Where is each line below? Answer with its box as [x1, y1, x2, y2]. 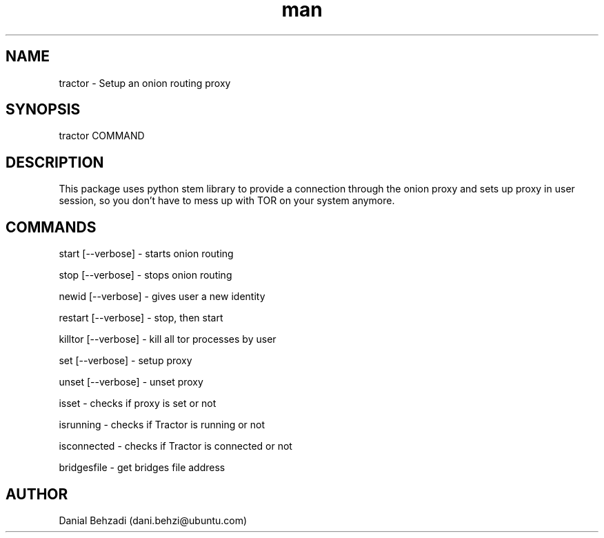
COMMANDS [6, 218, 97, 236]
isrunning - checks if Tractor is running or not [59, 419, 265, 431]
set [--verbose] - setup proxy [59, 355, 192, 367]
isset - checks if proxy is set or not [59, 397, 217, 410]
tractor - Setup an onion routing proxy [59, 77, 231, 89]
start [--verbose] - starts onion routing [59, 248, 234, 260]
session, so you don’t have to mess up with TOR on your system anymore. [59, 195, 395, 207]
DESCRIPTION [6, 153, 104, 171]
